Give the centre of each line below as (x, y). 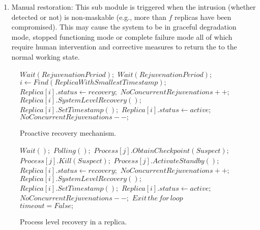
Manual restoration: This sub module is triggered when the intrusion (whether (134, 7)
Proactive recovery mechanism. (68, 133)
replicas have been (203, 17)
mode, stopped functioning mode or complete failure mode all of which (122, 36)
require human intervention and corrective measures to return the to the (124, 47)
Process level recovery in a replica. (74, 221)
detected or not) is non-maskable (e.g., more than (89, 17)
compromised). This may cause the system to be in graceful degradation (124, 27)
